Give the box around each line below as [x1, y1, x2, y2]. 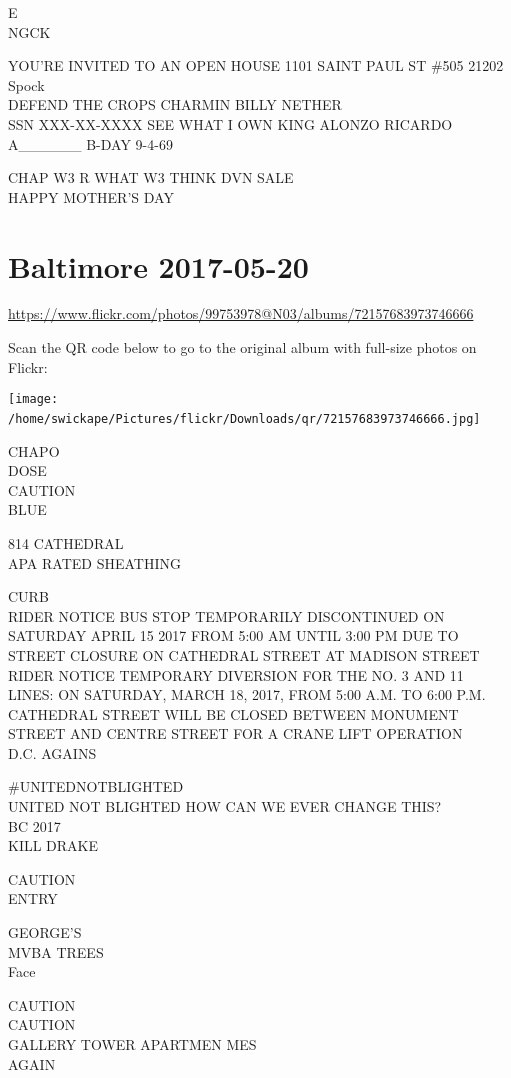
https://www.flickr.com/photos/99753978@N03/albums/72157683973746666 [8, 303, 474, 324]
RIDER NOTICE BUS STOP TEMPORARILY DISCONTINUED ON [8, 605, 445, 626]
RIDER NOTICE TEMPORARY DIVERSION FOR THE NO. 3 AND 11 [8, 664, 464, 685]
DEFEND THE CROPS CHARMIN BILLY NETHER [8, 94, 342, 115]
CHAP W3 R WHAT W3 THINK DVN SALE [8, 167, 294, 188]
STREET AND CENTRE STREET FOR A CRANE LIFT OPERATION [8, 723, 463, 744]
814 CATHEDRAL [8, 532, 124, 553]
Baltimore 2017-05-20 [8, 245, 309, 286]
